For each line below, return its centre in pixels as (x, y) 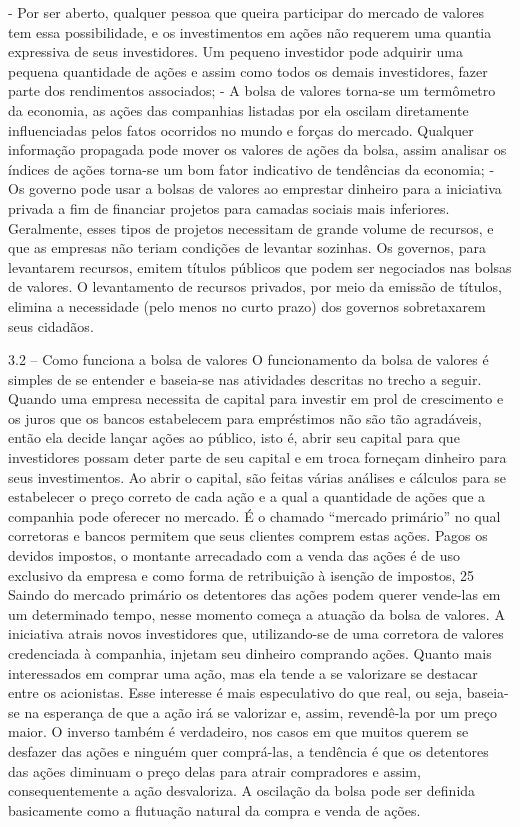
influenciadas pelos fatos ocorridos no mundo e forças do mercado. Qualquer (241, 129)
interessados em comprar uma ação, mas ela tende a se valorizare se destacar (243, 672)
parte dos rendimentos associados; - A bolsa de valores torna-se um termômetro (252, 90)
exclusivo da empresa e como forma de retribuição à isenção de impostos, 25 (241, 574)
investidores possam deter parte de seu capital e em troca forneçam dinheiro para (257, 457)
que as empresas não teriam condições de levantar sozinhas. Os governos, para (247, 247)
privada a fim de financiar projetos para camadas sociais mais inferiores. (229, 207)
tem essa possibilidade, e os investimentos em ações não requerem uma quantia (250, 31)
